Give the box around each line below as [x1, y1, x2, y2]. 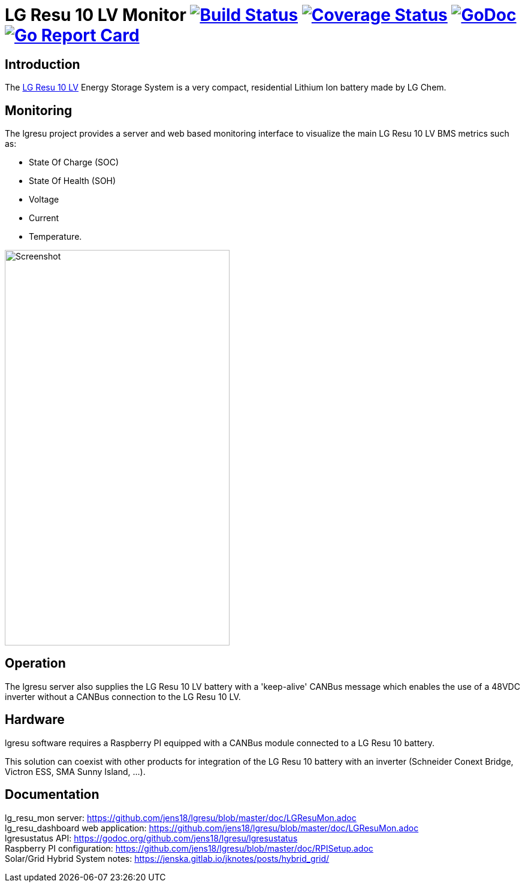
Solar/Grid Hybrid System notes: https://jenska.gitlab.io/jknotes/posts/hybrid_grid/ [5, 853, 330, 864]
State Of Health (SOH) [29, 176, 116, 186]
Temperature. [29, 231, 82, 242]
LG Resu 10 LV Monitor [5, 5, 186, 25]
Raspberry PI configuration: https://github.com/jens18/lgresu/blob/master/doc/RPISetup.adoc [5, 843, 373, 853]
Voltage [29, 194, 59, 205]
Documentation [5, 787, 99, 802]
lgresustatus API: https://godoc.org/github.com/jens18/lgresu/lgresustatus [5, 832, 298, 843]
